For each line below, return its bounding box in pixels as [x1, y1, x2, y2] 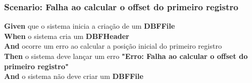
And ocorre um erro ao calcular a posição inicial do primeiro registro [4, 40, 222, 51]
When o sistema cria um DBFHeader [4, 30, 130, 41]
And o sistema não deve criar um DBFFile [4, 71, 143, 81]
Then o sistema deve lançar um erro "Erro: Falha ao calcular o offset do [4, 51, 248, 61]
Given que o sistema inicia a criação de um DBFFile [4, 20, 175, 31]
